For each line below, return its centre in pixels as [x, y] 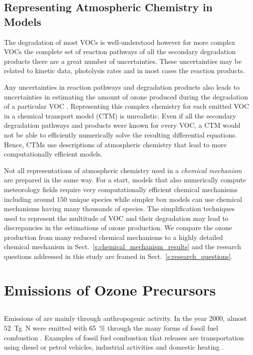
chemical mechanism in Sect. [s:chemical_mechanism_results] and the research [123, 247]
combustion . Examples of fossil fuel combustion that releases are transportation [124, 337]
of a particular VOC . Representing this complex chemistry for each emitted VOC [126, 106]
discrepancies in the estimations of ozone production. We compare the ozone [118, 227]
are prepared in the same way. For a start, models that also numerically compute [125, 180]
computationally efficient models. [53, 154]
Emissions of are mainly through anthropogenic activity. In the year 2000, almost [126, 318]
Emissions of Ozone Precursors [110, 289]
